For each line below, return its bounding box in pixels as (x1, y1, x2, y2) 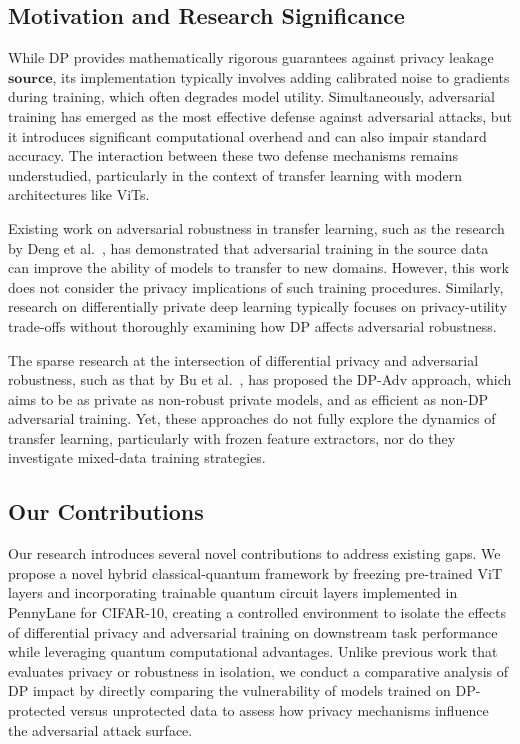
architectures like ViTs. (8, 184, 150, 205)
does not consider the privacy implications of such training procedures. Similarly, (8, 276, 504, 297)
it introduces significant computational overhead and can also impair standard (8, 125, 487, 146)
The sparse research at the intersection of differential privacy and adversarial (8, 349, 479, 370)
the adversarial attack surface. (8, 719, 193, 740)
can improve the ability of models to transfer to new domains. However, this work (8, 257, 509, 278)
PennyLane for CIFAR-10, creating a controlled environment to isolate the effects (8, 602, 507, 623)
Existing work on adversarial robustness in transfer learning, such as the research (8, 217, 505, 238)
